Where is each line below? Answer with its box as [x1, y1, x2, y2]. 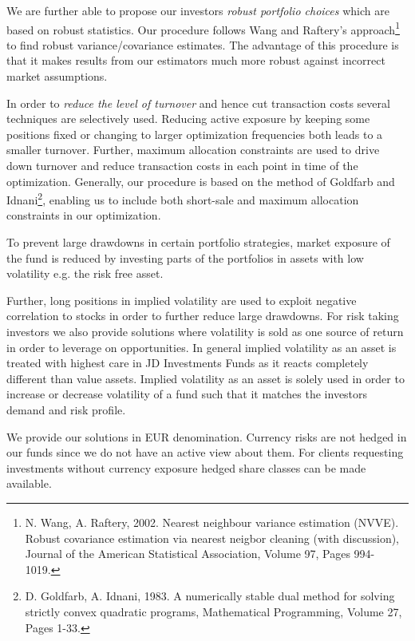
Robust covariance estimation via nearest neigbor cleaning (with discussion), [25, 529, 400, 546]
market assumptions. [6, 68, 108, 85]
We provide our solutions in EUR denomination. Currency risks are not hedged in [6, 428, 407, 445]
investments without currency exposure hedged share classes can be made [6, 459, 366, 476]
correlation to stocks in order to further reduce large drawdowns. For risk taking [6, 307, 399, 324]
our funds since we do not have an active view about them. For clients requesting [6, 444, 404, 461]
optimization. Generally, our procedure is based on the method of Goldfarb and [6, 172, 395, 189]
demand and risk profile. [6, 401, 126, 417]
